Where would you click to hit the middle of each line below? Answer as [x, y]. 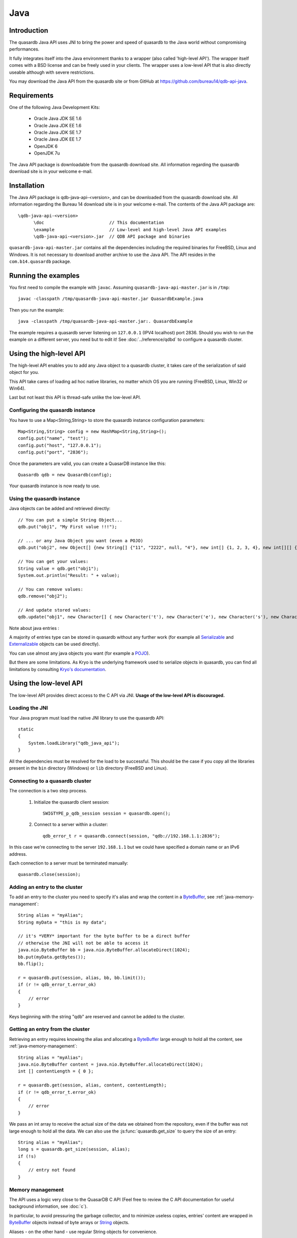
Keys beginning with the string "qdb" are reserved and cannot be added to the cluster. [97, 1016]
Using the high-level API [47, 353]
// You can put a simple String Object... [70, 520]
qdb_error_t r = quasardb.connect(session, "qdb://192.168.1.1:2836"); [131, 836]
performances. [24, 49]
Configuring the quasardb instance [52, 410]
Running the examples [45, 276]
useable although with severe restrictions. [52, 72]
